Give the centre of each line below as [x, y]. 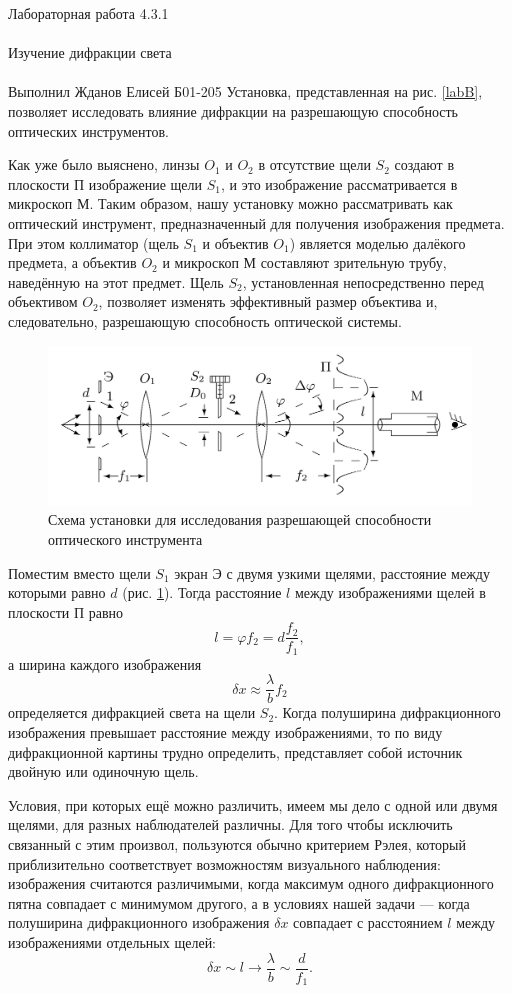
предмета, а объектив [72, 262]
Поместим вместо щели [79, 572]
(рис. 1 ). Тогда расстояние [202, 592]
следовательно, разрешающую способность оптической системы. [205, 320]
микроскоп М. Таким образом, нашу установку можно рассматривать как [230, 203]
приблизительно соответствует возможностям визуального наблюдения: [224, 863]
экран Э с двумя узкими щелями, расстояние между [332, 572]
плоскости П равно [66, 611]
